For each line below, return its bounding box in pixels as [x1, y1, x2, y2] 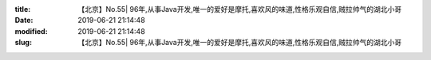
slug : [14, 38, 32, 47]
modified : [14, 26, 48, 36]
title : [14, 5, 31, 13]
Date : [14, 16, 34, 25]
